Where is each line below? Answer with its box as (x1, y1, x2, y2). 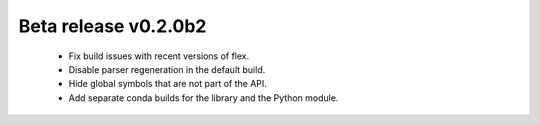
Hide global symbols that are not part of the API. (68, 78, 267, 90)
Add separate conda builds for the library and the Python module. (68, 91, 339, 104)
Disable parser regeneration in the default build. (68, 63, 266, 75)
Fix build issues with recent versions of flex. (68, 50, 250, 62)
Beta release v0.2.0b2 (18, 15, 207, 37)
